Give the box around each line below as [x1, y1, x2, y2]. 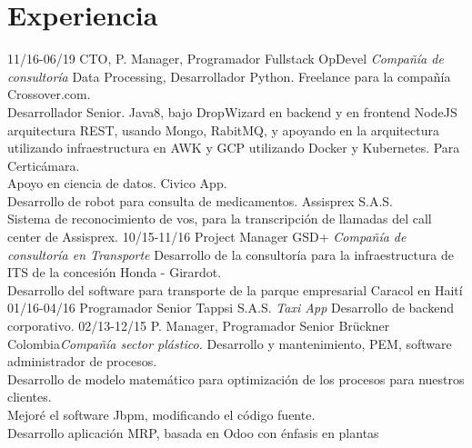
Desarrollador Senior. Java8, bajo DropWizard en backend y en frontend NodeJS [7, 102, 457, 121]
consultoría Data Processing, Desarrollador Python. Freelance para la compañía [7, 66, 451, 85]
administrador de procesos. [7, 352, 157, 371]
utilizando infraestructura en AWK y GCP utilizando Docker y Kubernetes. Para [7, 138, 460, 157]
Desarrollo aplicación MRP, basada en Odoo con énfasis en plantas [7, 423, 379, 442]
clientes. [7, 387, 52, 406]
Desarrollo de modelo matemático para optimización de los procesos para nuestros [7, 369, 465, 388]
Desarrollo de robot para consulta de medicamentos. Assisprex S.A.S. [7, 191, 393, 210]
